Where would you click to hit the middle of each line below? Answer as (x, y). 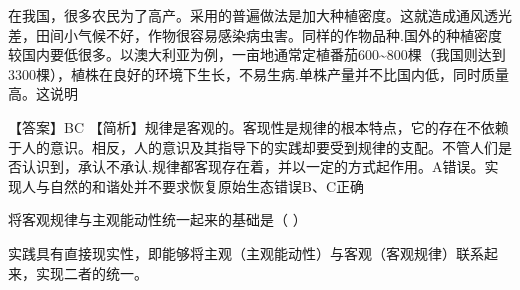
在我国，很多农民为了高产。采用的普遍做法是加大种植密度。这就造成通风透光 (260, 15)
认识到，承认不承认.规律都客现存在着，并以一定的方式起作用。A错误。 (253, 166)
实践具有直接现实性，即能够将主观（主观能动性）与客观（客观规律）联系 (246, 252)
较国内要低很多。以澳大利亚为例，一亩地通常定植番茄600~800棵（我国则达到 (257, 54)
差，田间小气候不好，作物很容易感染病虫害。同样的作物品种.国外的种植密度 (255, 34)
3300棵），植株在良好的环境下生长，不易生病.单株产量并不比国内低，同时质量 (258, 73)
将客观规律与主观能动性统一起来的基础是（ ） (157, 219)
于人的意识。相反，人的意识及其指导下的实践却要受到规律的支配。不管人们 (253, 146)
